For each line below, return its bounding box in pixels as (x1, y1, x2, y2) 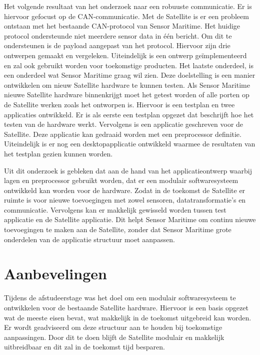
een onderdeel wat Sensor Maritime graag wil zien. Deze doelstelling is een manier (4, 70, 255, 80)
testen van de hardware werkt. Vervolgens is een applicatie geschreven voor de (4, 119, 243, 129)
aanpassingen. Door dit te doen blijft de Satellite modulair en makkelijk (4, 331, 224, 342)
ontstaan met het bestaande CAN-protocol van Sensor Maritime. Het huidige (4, 21, 240, 31)
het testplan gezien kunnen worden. (4, 148, 113, 158)
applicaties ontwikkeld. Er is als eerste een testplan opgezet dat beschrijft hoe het (4, 109, 254, 119)
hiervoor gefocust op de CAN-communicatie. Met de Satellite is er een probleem (4, 11, 249, 21)
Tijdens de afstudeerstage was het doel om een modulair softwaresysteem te (4, 292, 236, 303)
